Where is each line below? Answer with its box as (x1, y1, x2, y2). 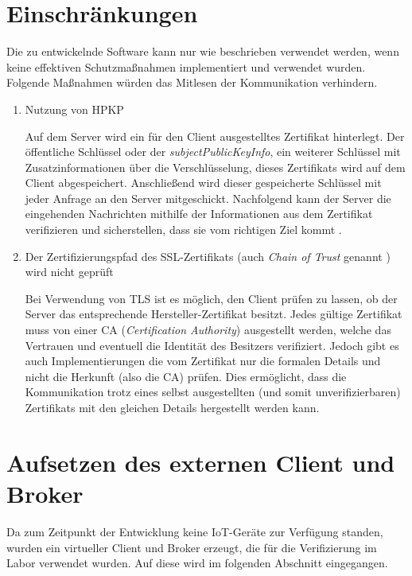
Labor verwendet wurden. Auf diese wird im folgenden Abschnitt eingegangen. (6, 555, 388, 571)
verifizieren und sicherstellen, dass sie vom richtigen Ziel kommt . (25, 221, 342, 238)
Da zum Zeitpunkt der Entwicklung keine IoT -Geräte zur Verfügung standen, (6, 523, 383, 539)
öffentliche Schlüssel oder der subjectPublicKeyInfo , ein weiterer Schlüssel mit (25, 143, 401, 160)
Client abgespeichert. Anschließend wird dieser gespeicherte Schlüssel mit (25, 174, 382, 191)
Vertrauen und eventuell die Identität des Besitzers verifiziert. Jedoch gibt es (25, 337, 399, 353)
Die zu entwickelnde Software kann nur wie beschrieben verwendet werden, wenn (6, 43, 399, 60)
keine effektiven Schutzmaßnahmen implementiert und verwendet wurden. (6, 58, 366, 75)
